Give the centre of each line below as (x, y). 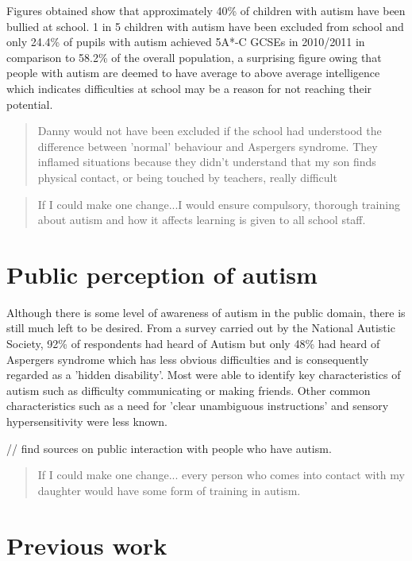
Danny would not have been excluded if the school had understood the (210, 131)
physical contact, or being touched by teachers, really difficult (187, 177)
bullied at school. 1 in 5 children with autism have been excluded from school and (205, 26)
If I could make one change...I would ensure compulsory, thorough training (219, 204)
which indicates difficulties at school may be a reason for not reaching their (189, 88)
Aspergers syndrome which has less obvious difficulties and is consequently (188, 359)
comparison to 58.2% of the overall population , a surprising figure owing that (194, 57)
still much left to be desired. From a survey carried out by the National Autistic (201, 328)
